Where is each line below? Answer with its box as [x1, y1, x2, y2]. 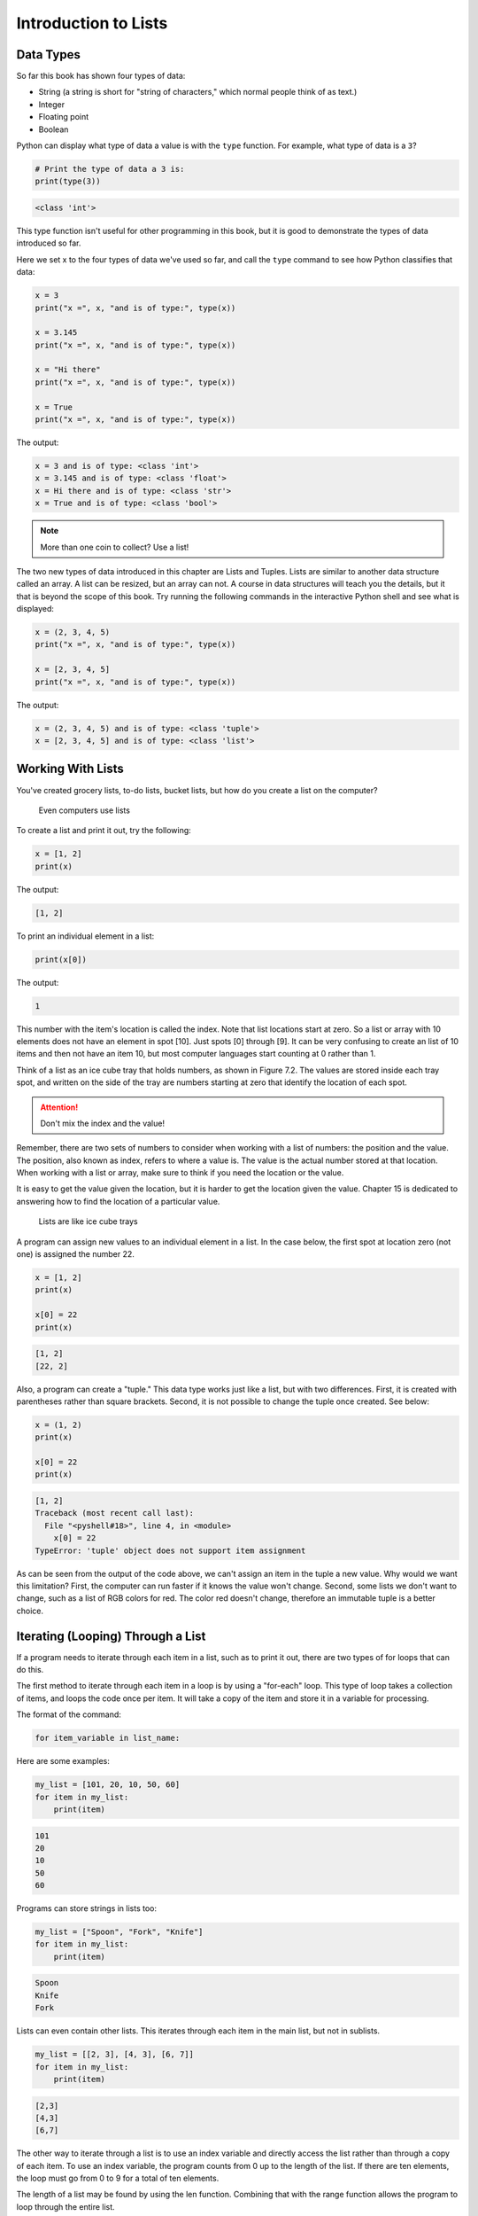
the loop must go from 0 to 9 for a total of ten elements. [16, 2173, 220, 2184]
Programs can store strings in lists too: [16, 1903, 158, 1914]
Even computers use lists [38, 805, 130, 815]
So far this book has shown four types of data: [16, 71, 186, 82]
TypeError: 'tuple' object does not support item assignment [35, 1545, 306, 1556]
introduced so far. [16, 238, 81, 248]
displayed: [16, 604, 55, 614]
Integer [38, 98, 66, 110]
